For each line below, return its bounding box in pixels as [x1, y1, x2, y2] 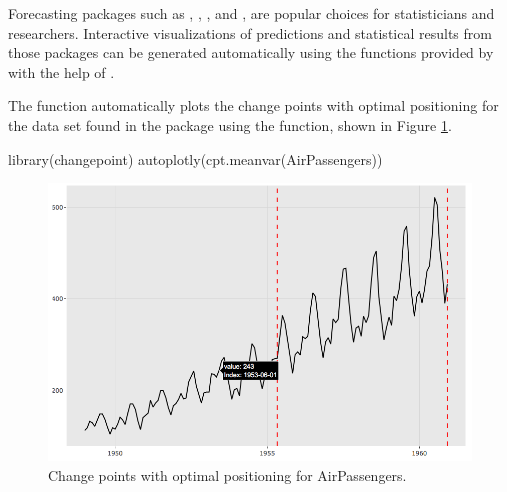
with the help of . [8, 61, 115, 82]
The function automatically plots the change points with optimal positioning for [8, 95, 499, 116]
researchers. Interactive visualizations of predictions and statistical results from [8, 22, 492, 43]
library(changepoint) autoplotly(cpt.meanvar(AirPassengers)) [8, 148, 383, 169]
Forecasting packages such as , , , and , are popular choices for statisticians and [8, 3, 495, 23]
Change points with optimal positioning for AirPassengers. [48, 465, 407, 486]
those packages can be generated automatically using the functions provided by [8, 42, 494, 63]
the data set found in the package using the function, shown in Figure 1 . [8, 114, 452, 135]
